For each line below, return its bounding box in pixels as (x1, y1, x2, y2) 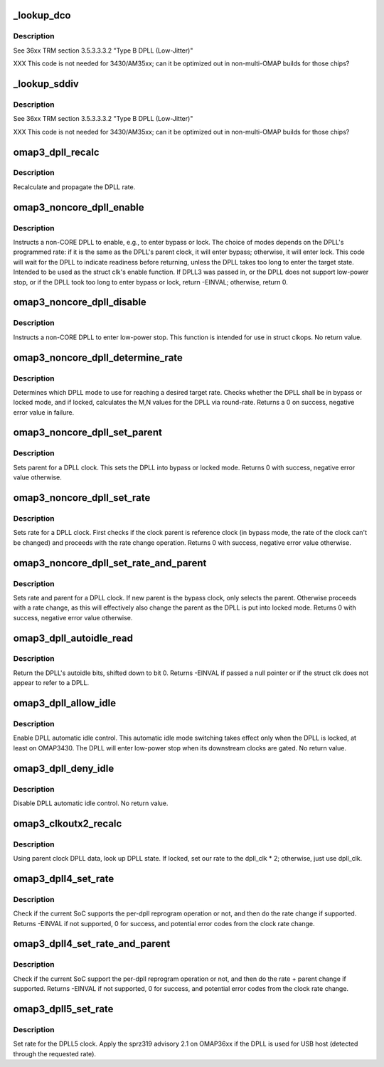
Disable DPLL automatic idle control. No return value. (13, 799, 169, 807)
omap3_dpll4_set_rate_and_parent (13, 938, 171, 950)
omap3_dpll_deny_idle (13, 762, 114, 775)
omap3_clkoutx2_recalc (13, 817, 122, 829)
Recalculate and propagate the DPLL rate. (13, 182, 136, 191)
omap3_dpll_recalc (13, 146, 100, 158)
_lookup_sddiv (13, 78, 80, 90)
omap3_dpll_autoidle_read (13, 632, 133, 644)
